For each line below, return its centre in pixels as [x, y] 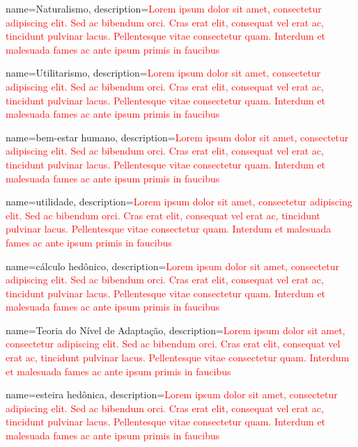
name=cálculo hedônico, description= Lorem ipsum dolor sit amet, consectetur [172, 266]
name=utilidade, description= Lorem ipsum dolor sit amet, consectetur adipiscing [179, 202]
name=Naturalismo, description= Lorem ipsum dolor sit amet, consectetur [164, 8]
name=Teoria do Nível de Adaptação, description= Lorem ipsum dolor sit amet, [176, 330]
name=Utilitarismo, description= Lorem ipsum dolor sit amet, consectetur [163, 73]
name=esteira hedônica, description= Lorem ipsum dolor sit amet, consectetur [172, 394]
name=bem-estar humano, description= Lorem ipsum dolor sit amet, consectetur [177, 137]
